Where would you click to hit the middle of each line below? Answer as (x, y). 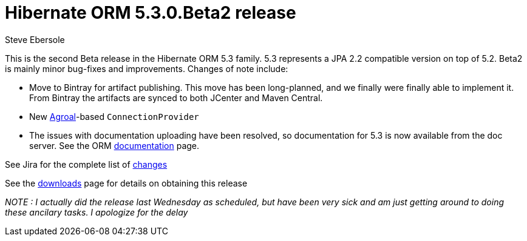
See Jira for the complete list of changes (86, 164)
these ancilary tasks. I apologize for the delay (97, 212)
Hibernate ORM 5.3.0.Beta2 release (151, 13)
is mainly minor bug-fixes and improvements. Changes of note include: (147, 68)
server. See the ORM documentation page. (114, 145)
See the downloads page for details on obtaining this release (126, 183)
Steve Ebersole (35, 39)
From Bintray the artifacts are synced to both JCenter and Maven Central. (176, 97)
